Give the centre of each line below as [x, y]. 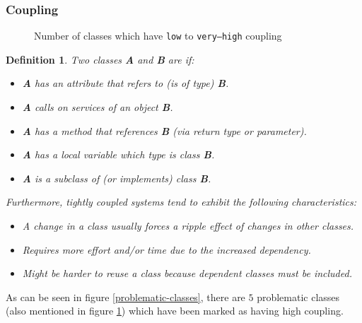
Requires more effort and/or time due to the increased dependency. [167, 249]
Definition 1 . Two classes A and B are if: [100, 59]
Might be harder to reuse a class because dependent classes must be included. [187, 273]
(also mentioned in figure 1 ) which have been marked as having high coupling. [175, 311]
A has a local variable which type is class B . [118, 154]
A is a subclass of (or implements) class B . [117, 178]
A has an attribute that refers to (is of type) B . [125, 83]
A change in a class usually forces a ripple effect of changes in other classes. [188, 226]
